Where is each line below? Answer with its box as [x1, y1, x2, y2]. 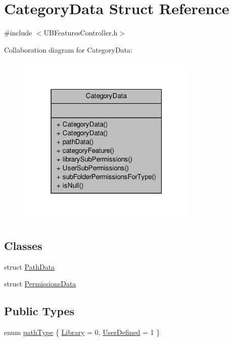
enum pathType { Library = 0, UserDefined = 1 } [4, 326, 160, 337]
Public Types [4, 303, 75, 319]
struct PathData [4, 261, 55, 272]
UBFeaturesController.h [43, 27, 118, 38]
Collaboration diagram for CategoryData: [4, 44, 132, 55]
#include [4, 27, 32, 38]
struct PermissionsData [4, 278, 76, 289]
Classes [4, 237, 42, 253]
